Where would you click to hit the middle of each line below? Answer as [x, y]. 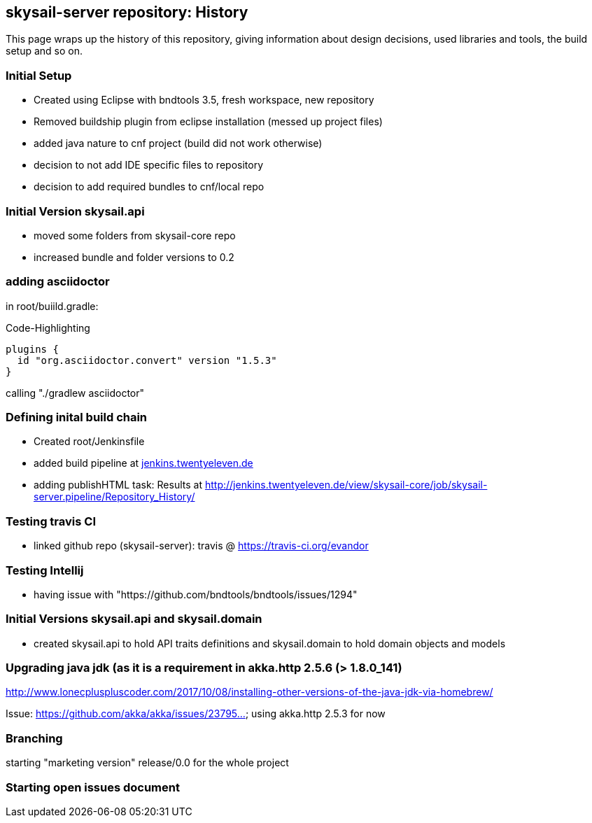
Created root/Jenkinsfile [89, 442]
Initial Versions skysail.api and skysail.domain [134, 619]
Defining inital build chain [77, 417]
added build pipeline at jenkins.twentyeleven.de [143, 463]
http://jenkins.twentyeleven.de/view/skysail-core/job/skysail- [346, 485]
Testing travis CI [51, 521]
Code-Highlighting [48, 328]
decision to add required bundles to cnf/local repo [149, 187]
